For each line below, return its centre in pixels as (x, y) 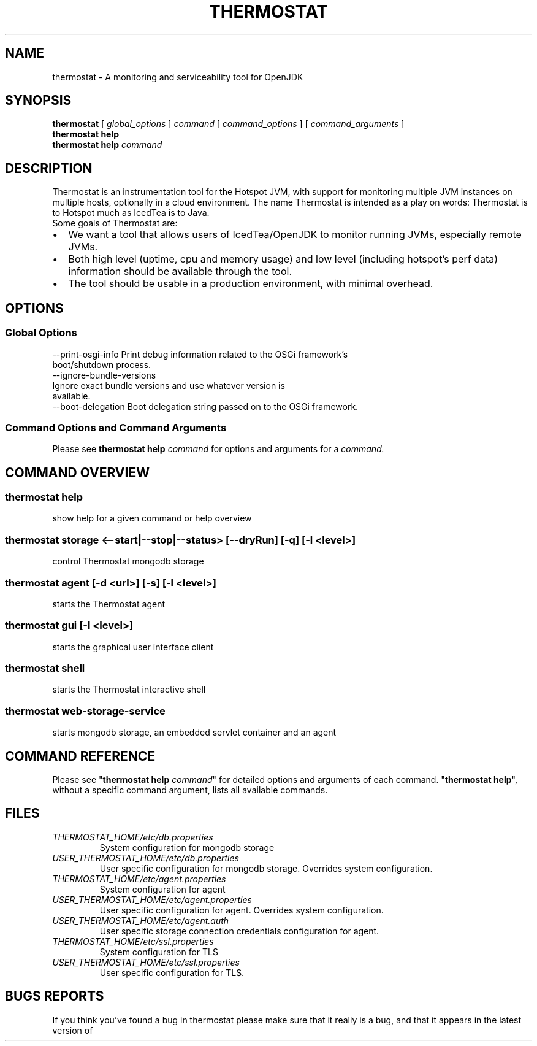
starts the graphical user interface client (133, 647)
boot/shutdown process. (102, 364)
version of (73, 1030)
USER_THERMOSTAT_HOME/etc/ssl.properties (146, 962)
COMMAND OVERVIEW (77, 472)
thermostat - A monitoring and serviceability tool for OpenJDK (178, 77)
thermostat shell (45, 668)
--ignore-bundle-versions (104, 375)
